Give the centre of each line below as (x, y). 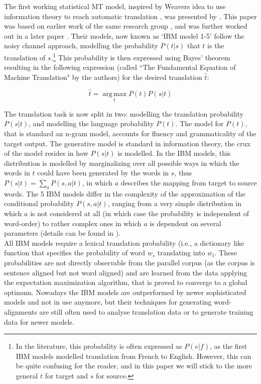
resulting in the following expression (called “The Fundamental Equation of (120, 67)
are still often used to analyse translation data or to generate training (146, 311)
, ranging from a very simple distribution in (174, 203)
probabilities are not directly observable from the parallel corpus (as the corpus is (129, 262)
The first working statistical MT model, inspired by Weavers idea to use (115, 6)
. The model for (200, 123)
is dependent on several (185, 223)
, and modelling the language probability (91, 123)
